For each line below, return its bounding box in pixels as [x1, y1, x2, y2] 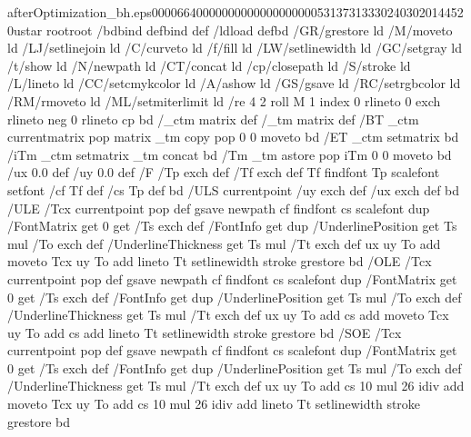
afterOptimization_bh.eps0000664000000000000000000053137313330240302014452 [7, 3, 464, 21]
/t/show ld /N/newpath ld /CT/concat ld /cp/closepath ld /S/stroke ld [7, 55, 411, 74]
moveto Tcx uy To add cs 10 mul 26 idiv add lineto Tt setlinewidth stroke [7, 394, 421, 413]
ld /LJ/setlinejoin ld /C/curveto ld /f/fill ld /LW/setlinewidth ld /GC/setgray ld [7, 38, 462, 57]
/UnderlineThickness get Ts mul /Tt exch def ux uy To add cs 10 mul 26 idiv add [7, 376, 465, 395]
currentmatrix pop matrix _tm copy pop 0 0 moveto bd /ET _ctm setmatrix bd [7, 127, 459, 146]
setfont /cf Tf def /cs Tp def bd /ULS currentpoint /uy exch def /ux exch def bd [7, 180, 460, 199]
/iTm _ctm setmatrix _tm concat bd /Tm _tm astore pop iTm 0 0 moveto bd [7, 144, 452, 164]
